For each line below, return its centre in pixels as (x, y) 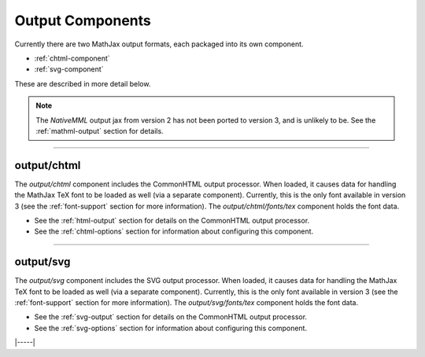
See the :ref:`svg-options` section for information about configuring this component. (170, 328)
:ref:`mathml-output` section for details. (100, 131)
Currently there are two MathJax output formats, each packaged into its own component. (159, 44)
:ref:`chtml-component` (72, 58)
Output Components (83, 20)
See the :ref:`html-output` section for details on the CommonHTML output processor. (172, 220)
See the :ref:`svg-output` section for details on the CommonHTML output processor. (170, 317)
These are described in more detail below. (83, 83)
